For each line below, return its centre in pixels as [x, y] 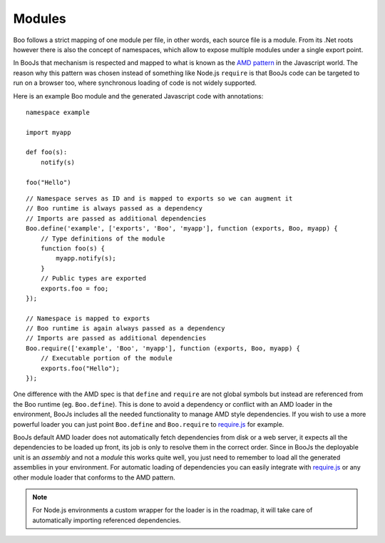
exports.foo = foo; [75, 288]
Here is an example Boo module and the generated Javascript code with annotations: [138, 96]
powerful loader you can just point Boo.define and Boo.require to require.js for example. [149, 424]
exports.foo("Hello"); [80, 368]
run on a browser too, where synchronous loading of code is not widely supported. [135, 83]
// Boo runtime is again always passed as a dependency [125, 329]
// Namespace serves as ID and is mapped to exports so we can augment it [159, 199]
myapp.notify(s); [86, 258]
